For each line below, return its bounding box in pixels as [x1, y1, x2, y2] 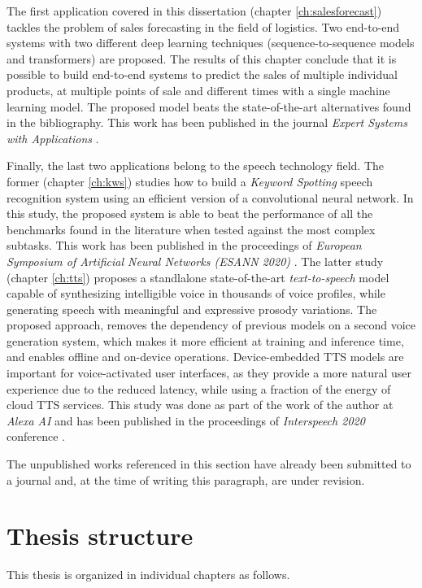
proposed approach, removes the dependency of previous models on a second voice [7, 316, 415, 333]
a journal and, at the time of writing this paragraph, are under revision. [7, 471, 365, 488]
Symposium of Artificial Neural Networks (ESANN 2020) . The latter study [7, 252, 384, 269]
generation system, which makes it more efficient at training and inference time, [7, 332, 404, 349]
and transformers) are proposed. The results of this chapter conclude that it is [7, 50, 397, 67]
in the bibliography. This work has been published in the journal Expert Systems [7, 114, 407, 131]
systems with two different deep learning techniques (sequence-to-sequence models [7, 34, 415, 51]
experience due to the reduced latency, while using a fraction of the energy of [7, 380, 391, 397]
